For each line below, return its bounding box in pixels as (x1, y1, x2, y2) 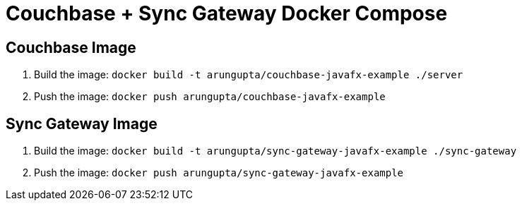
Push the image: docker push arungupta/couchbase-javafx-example (34, 90, 386, 103)
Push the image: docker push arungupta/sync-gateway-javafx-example (34, 166, 404, 179)
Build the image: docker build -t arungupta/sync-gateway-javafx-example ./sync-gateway (34, 145, 517, 157)
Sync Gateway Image (6, 114, 158, 133)
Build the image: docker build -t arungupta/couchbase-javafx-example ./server (34, 68, 463, 81)
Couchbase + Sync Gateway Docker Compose (6, 1, 448, 25)
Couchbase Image (6, 38, 136, 56)
